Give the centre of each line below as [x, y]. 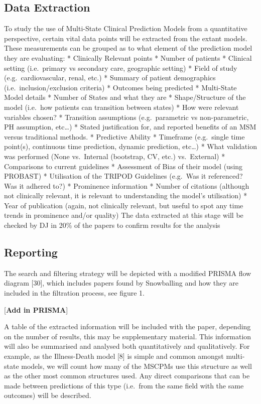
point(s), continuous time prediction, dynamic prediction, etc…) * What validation [130, 146]
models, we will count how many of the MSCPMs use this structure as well [137, 366]
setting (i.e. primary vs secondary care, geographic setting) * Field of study [121, 68]
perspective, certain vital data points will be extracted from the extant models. [126, 38]
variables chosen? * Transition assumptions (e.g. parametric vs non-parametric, [126, 117]
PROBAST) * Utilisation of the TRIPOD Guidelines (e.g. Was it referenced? [123, 176]
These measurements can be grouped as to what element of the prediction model [128, 48]
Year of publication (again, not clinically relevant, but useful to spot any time [124, 205]
